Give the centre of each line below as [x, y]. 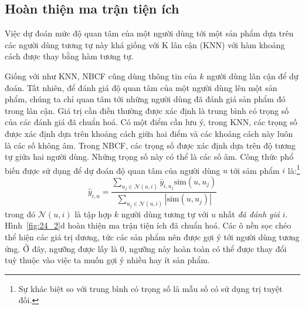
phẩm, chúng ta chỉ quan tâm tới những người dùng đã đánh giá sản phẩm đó [145, 99]
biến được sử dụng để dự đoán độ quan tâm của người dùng [113, 170]
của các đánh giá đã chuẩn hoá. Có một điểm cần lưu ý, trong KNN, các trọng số [151, 122]
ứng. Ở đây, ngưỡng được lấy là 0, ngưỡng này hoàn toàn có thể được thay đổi [146, 248]
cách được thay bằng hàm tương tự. [69, 56]
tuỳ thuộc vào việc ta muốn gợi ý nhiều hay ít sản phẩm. [107, 260]
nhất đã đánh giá [249, 214]
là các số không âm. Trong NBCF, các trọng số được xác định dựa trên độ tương [150, 145]
